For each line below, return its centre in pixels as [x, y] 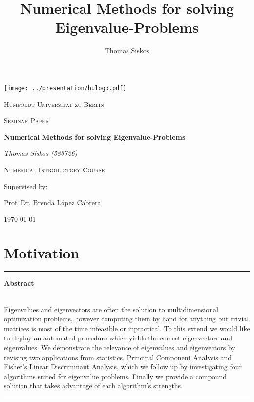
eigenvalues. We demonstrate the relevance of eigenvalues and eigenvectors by [120, 347]
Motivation [42, 252]
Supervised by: [26, 186]
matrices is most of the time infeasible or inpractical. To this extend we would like [127, 328]
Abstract [19, 283]
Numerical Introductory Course [54, 169]
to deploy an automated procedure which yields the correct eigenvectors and [118, 338]
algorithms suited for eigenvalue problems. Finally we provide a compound [115, 376]
